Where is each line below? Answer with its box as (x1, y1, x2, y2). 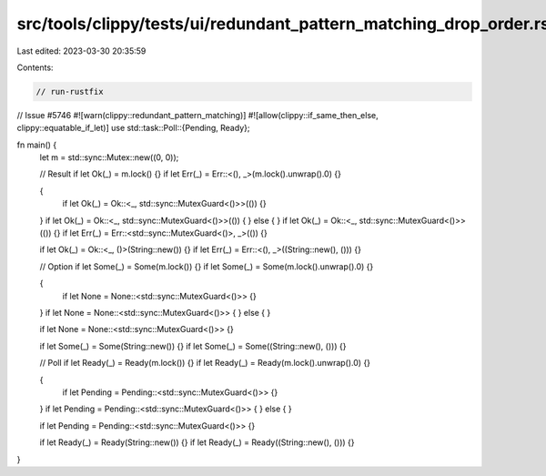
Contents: (16, 62, 54, 73)
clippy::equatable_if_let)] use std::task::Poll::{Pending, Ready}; (16, 123, 250, 134)
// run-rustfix (35, 86, 104, 96)
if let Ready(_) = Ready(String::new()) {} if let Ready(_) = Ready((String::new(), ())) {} (39, 437, 355, 448)
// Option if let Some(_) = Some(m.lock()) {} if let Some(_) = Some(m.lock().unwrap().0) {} (39, 260, 374, 272)
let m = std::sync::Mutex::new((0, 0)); (39, 152, 179, 163)
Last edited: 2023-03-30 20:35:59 (16, 46, 147, 56)
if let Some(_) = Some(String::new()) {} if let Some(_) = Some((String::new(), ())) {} (39, 340, 347, 351)
